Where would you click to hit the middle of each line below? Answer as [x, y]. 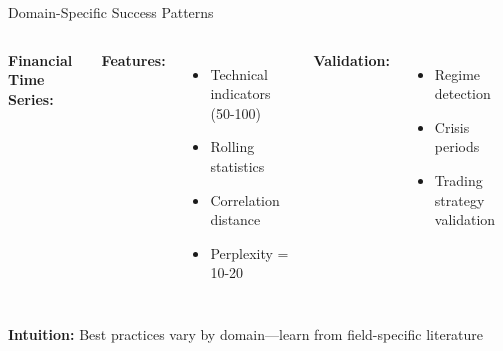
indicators [240, 93]
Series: [31, 98]
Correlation [245, 199]
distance [235, 219]
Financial [40, 59]
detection [462, 93]
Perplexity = [249, 252]
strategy [459, 199]
